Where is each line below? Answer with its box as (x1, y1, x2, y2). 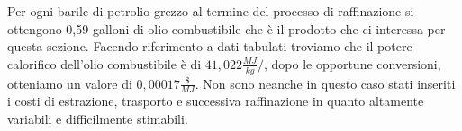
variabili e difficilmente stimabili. (7, 109, 188, 128)
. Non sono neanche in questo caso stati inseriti (195, 74, 456, 92)
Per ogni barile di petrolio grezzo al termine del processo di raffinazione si (7, 2, 414, 20)
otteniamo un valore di (7, 74, 132, 92)
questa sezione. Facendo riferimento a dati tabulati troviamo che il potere (7, 37, 412, 56)
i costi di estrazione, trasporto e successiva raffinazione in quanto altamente (7, 92, 424, 110)
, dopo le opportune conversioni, (264, 54, 441, 73)
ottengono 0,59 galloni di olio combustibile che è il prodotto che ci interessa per (7, 19, 446, 38)
